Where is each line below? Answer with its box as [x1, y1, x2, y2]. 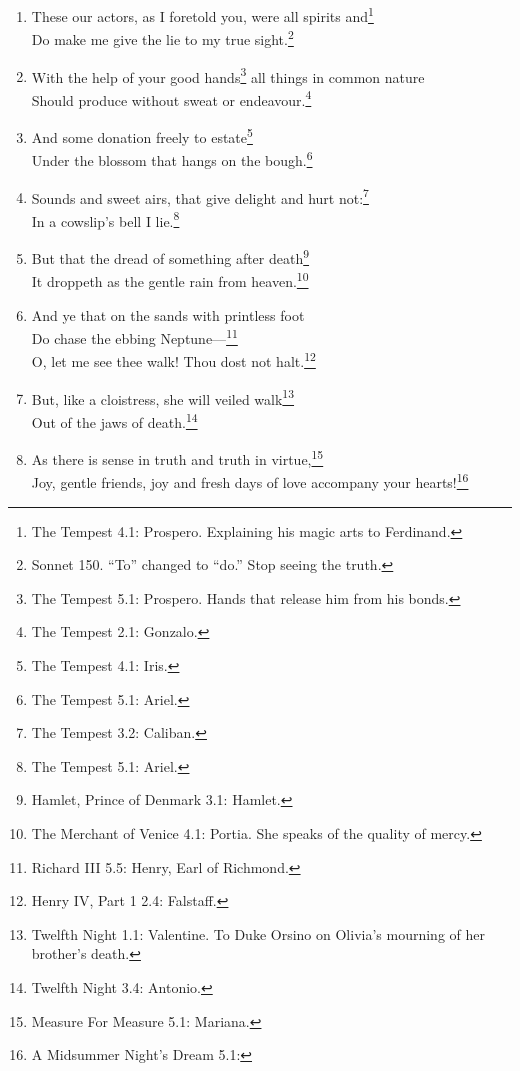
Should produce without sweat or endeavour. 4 [31, 86, 312, 110]
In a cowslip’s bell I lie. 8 [31, 207, 180, 231]
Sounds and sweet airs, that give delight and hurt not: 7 [31, 184, 369, 208]
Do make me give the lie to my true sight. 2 [31, 26, 294, 49]
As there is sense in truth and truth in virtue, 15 [31, 446, 324, 469]
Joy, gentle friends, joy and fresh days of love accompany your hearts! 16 [31, 469, 469, 492]
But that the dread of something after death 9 [31, 245, 310, 268]
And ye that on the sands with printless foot [31, 304, 305, 325]
